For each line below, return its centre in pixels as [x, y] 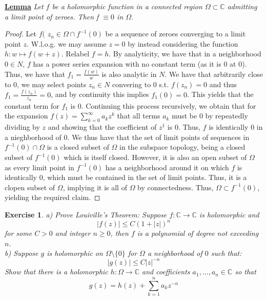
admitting [242, 6]
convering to [132, 84]
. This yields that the [220, 94]
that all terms [139, 116]
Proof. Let [20, 34]
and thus [223, 84]
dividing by [22, 127]
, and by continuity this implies [100, 94]
